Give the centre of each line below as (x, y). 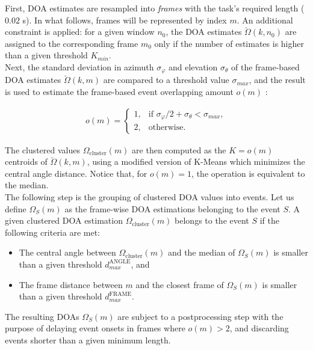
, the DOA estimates (204, 32)
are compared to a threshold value (166, 80)
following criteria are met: (53, 232)
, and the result (277, 80)
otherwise (166, 128)
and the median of (201, 252)
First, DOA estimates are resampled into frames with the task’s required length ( (155, 8)
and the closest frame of (180, 284)
